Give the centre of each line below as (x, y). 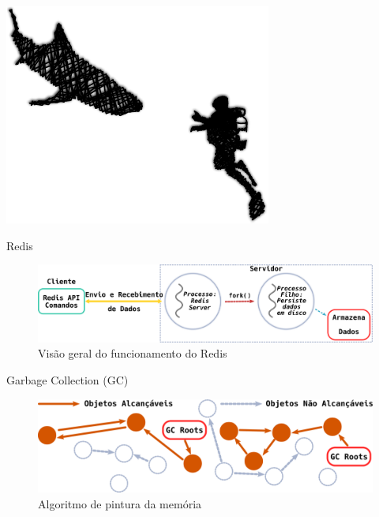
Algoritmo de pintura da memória (120, 503)
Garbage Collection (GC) (68, 380)
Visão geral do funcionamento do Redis (133, 353)
